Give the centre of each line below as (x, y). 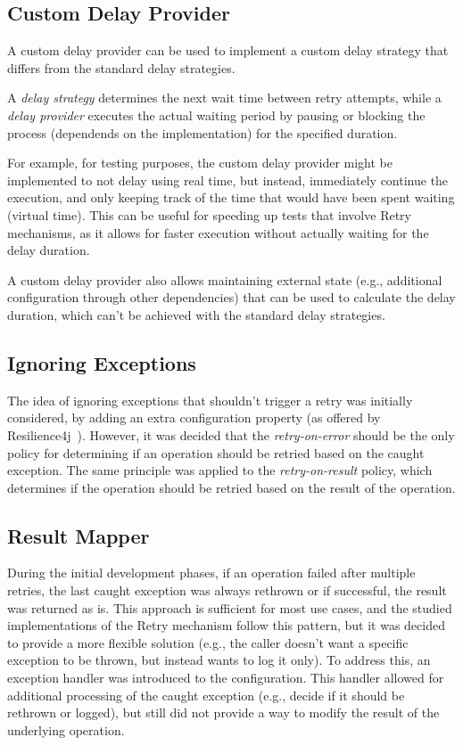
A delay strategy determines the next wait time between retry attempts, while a (224, 98)
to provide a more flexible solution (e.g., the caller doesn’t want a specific (208, 642)
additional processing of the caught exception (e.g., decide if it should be (206, 695)
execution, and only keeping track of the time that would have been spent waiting (231, 197)
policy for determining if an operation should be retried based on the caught (216, 452)
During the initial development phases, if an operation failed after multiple (211, 573)
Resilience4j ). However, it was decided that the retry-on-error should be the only (231, 434)
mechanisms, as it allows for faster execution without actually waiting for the (218, 232)
